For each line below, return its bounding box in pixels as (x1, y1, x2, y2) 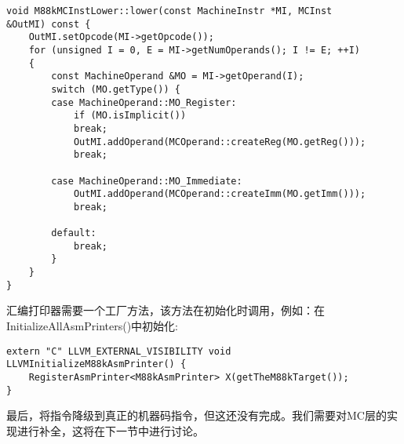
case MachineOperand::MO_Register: (51, 96, 237, 108)
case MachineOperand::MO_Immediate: (51, 175, 242, 187)
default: (51, 227, 96, 239)
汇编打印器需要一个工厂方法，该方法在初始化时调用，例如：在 (6, 302, 325, 318)
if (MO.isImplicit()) (73, 110, 187, 122)
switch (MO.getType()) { (51, 83, 180, 95)
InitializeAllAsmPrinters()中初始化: (6, 318, 179, 334)
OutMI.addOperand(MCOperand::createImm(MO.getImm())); (73, 188, 366, 200)
